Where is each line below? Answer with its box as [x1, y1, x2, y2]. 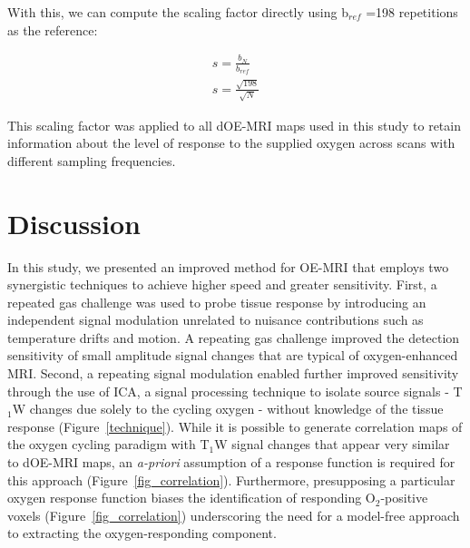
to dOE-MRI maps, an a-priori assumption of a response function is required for [7, 453, 455, 472]
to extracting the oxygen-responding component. [7, 524, 277, 543]
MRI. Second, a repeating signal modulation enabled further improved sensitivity [7, 364, 459, 383]
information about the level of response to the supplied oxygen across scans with [7, 133, 455, 152]
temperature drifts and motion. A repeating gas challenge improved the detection [7, 328, 460, 347]
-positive [380, 488, 428, 507]
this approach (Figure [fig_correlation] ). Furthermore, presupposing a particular [7, 470, 455, 489]
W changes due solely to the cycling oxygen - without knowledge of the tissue [12, 399, 444, 418]
